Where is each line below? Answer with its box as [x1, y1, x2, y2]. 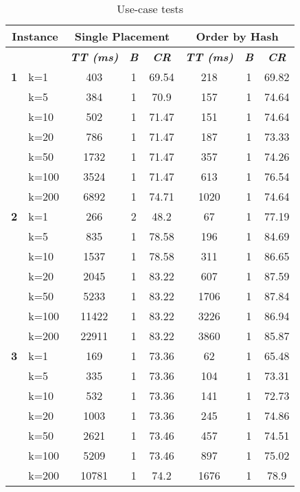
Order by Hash [196, 28, 279, 44]
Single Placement [74, 28, 170, 44]
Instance [12, 28, 58, 44]
